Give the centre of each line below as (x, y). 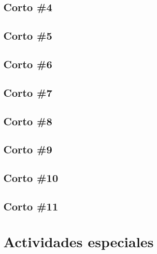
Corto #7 (28, 92)
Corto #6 (28, 64)
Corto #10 (31, 178)
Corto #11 (31, 206)
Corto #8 (28, 121)
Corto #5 (28, 36)
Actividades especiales (79, 242)
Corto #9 (28, 149)
